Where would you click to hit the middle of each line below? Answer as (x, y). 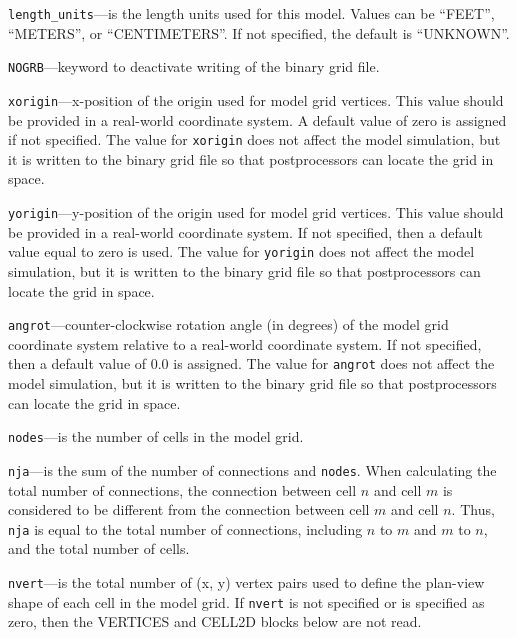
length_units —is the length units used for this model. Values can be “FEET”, (251, 13)
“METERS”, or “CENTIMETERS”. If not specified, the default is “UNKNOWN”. (259, 32)
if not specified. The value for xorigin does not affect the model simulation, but (254, 139)
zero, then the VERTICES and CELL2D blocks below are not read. (215, 621)
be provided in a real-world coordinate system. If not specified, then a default (245, 231)
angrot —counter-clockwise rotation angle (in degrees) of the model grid (228, 324)
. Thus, (473, 509)
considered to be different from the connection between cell (189, 509)
